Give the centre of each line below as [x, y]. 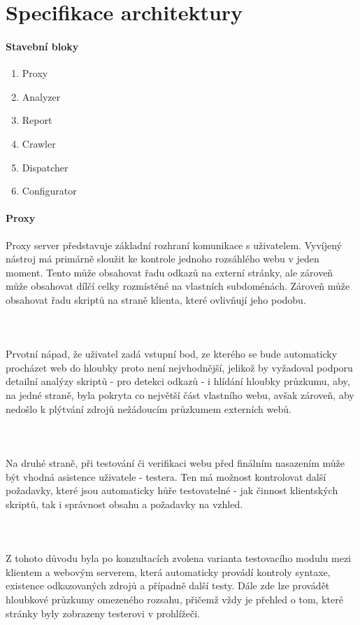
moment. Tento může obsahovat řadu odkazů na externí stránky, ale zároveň [170, 272]
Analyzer [41, 96]
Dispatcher [45, 167]
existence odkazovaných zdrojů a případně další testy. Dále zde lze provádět [168, 585]
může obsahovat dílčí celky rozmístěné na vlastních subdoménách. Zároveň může [178, 286]
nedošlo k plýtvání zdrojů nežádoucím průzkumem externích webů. [149, 408]
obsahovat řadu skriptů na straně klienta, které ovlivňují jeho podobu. [156, 299]
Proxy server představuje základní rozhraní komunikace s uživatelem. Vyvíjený [174, 245]
